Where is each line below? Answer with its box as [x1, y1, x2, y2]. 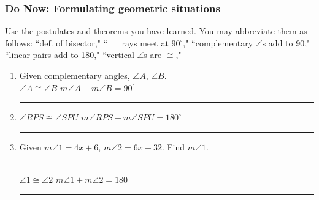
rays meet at [121, 36, 169, 49]
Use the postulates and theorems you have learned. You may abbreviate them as [5, 24, 307, 37]
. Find [161, 140, 185, 153]
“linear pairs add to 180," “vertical [5, 48, 134, 61]
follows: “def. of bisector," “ [5, 36, 108, 49]
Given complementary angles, [19, 69, 130, 81]
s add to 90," [262, 36, 310, 49]
